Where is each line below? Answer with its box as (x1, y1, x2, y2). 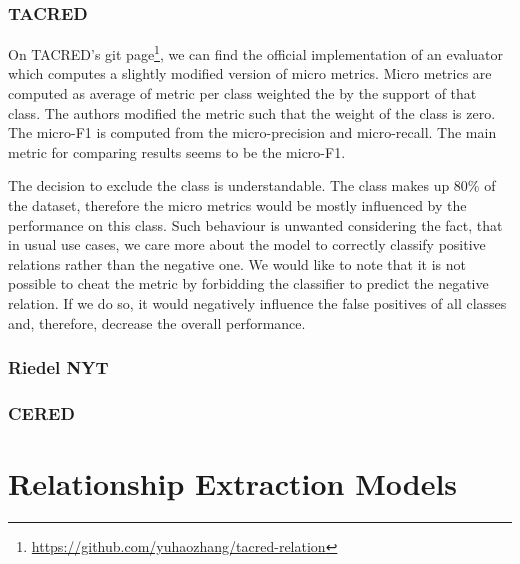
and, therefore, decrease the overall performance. (8, 312, 306, 333)
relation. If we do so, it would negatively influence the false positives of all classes (8, 293, 507, 313)
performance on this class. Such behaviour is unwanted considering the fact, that (8, 214, 503, 235)
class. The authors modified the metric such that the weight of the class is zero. (8, 102, 496, 123)
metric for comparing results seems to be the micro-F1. (8, 141, 346, 162)
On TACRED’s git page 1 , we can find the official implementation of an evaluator (8, 41, 503, 64)
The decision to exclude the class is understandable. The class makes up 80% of (8, 175, 496, 196)
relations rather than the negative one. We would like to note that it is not (8, 253, 466, 274)
